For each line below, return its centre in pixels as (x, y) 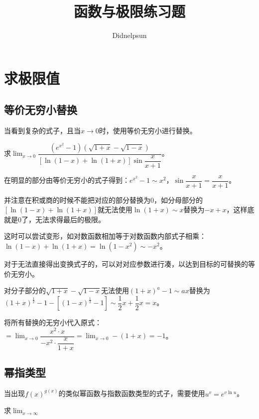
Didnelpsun (129, 35)
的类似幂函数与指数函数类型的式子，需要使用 (132, 393)
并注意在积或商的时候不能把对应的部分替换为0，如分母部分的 (103, 200)
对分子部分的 (25, 290)
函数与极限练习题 (129, 11)
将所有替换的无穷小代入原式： (53, 322)
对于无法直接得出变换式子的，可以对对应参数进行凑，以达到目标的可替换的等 (129, 264)
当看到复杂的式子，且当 (42, 131)
